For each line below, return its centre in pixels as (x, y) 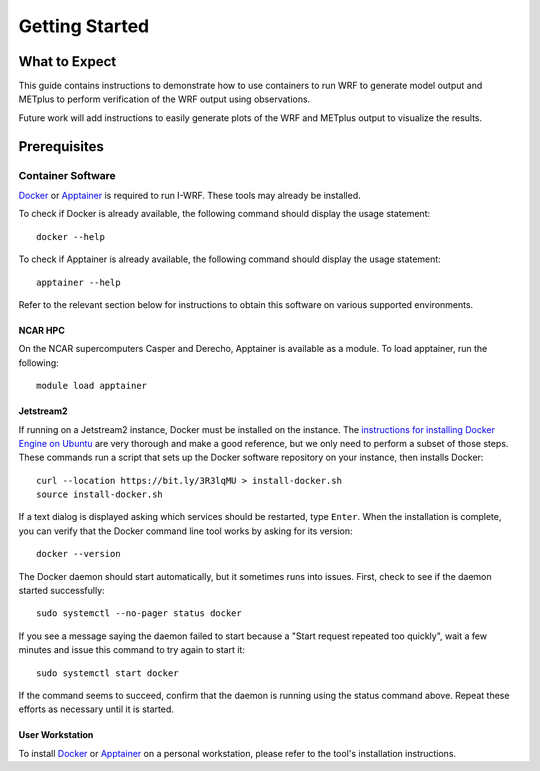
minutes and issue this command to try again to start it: (131, 650)
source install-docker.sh (100, 494)
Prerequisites (61, 146)
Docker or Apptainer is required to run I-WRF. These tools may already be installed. (189, 195)
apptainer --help (78, 282)
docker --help (70, 236)
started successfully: (61, 591)
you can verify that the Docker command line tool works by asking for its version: (186, 531)
